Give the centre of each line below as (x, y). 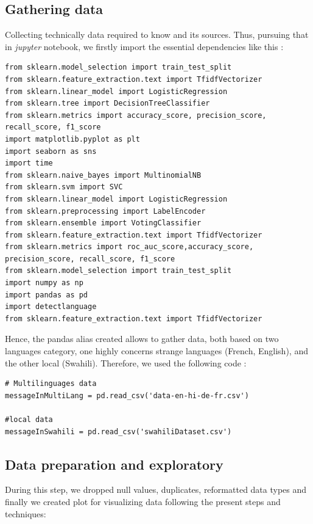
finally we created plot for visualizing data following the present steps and (143, 501)
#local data (29, 420)
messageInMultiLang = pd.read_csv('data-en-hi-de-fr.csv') (127, 395)
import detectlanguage (51, 307)
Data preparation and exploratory (114, 464)
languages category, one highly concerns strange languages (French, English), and (156, 351)
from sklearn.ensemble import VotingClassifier (103, 223)
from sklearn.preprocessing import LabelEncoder (105, 211)
